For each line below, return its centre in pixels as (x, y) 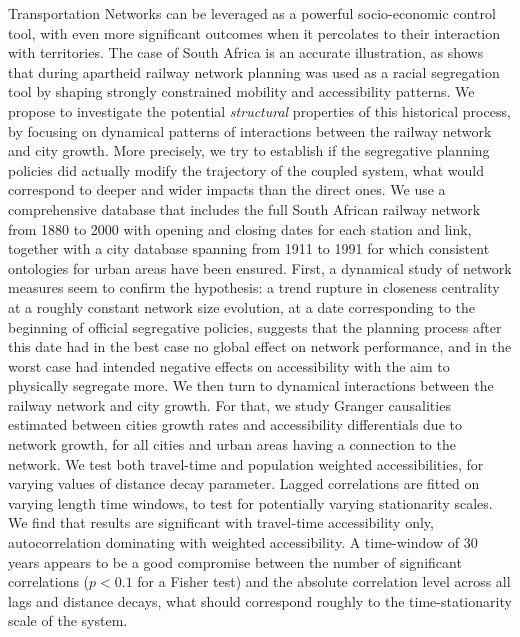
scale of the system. (68, 620)
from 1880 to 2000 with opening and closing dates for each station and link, (240, 228)
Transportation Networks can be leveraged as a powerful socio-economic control (252, 13)
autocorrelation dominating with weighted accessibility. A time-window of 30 (243, 542)
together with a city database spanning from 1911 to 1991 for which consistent (249, 248)
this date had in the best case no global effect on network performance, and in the (260, 346)
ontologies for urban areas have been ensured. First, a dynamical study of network (260, 267)
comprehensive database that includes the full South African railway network (244, 208)
